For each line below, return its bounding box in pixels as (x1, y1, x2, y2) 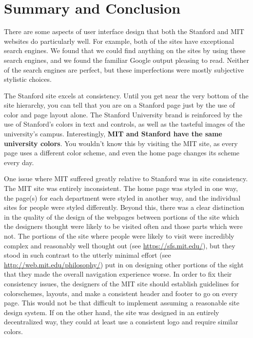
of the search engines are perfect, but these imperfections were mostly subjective (4, 64, 244, 75)
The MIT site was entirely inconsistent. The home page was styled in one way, (4, 183, 238, 193)
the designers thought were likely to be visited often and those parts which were (4, 221, 243, 231)
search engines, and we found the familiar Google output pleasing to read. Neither (4, 55, 249, 65)
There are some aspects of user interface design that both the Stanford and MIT (4, 26, 244, 37)
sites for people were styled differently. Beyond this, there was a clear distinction (4, 202, 244, 212)
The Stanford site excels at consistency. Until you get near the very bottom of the (4, 90, 249, 100)
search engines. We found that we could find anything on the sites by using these (4, 45, 246, 56)
